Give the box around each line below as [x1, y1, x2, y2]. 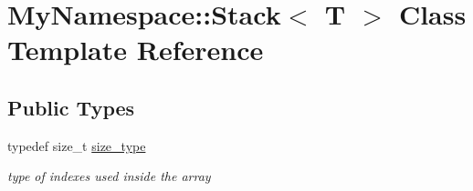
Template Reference [7, 31, 264, 68]
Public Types [7, 93, 135, 121]
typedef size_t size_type [7, 136, 146, 155]
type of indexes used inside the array [7, 166, 211, 186]
